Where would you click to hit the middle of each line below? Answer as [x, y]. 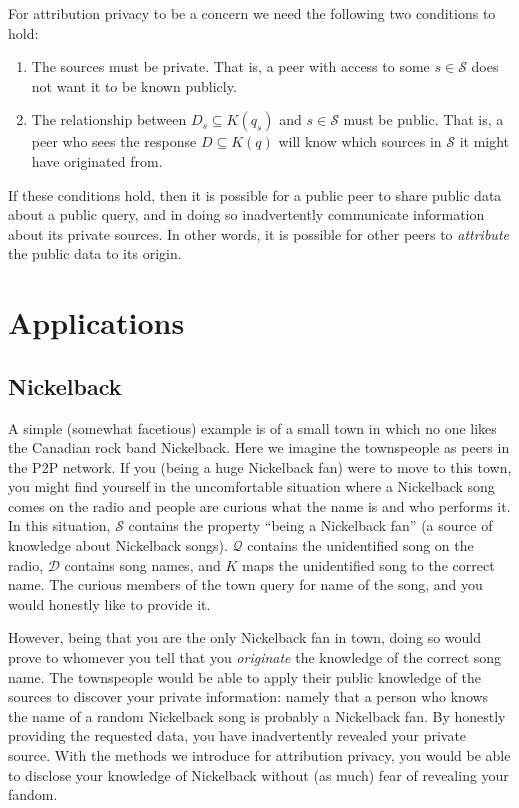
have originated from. [97, 160]
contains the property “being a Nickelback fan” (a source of [310, 525]
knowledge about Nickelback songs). [118, 545]
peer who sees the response [114, 141]
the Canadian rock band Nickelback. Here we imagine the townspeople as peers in [259, 447]
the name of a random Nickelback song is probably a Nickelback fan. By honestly [257, 715]
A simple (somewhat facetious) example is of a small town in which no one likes [252, 427]
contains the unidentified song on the [360, 545]
